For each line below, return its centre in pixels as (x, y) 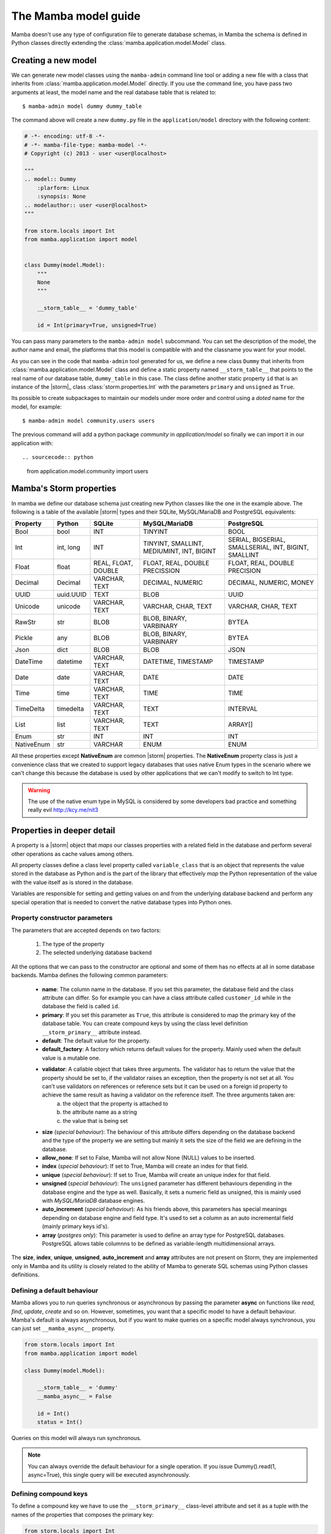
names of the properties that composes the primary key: (82, 1514)
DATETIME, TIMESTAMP (178, 661)
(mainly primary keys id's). (76, 1227)
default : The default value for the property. (96, 1041)
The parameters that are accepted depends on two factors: (86, 930)
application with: (32, 443)
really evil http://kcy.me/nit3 (63, 810)
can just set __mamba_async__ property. (63, 1328)
